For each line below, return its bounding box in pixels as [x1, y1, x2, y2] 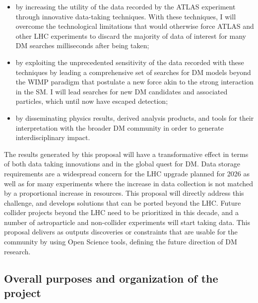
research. [4, 246, 31, 256]
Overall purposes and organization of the [4, 270, 218, 286]
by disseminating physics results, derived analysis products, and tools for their [15, 112, 254, 123]
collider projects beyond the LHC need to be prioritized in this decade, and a [4, 207, 239, 218]
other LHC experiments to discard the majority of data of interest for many [15, 30, 247, 41]
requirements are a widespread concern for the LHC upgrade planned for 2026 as [4, 168, 250, 178]
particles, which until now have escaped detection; [15, 96, 168, 106]
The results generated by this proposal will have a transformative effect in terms [4, 149, 249, 159]
